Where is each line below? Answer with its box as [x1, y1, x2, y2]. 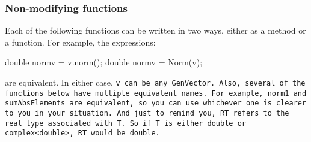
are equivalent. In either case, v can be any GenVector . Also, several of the [5, 76, 306, 88]
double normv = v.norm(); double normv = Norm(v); [5, 56, 203, 68]
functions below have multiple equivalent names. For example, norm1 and [5, 89, 307, 98]
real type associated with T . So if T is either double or [5, 119, 246, 128]
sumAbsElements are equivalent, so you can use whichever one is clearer [5, 99, 307, 108]
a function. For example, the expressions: [5, 35, 156, 48]
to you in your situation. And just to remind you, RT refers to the [5, 108, 289, 117]
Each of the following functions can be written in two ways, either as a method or [5, 24, 306, 37]
